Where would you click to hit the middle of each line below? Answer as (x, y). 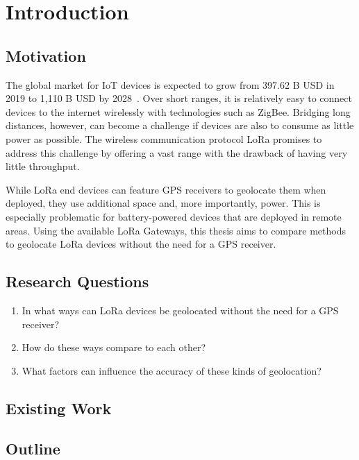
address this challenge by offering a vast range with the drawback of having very (177, 152)
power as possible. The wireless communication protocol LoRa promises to (164, 138)
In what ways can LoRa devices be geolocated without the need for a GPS (180, 310)
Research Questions (77, 281)
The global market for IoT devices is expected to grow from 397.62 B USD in (170, 84)
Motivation (46, 55)
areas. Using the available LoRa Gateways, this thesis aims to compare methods (176, 230)
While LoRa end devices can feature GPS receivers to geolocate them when (166, 189)
